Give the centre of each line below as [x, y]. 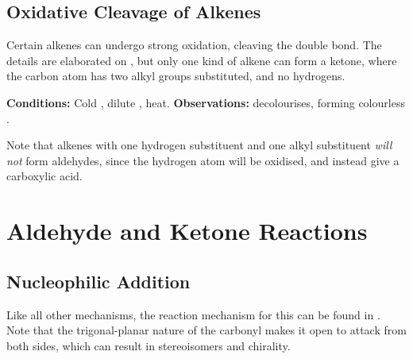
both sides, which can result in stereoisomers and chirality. [149, 345]
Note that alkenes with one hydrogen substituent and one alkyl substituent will [199, 145]
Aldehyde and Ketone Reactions [187, 231]
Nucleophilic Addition [98, 281]
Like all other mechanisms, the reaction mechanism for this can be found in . [193, 314]
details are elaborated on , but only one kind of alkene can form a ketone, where [202, 60]
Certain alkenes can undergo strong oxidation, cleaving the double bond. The [194, 45]
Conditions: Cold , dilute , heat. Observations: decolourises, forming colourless [206, 102]
